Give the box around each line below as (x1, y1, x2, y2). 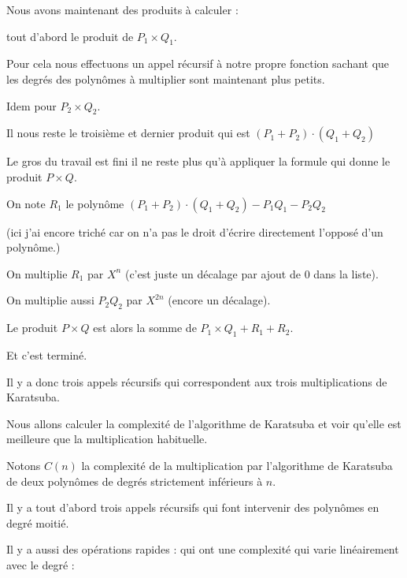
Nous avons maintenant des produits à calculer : (6, 2, 239, 17)
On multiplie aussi (6, 292, 94, 308)
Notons (6, 457, 41, 473)
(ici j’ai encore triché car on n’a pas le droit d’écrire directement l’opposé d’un (6, 223, 383, 240)
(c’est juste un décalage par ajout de (124, 265, 301, 282)
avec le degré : (6, 556, 75, 572)
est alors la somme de (93, 319, 197, 336)
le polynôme (65, 195, 124, 211)
